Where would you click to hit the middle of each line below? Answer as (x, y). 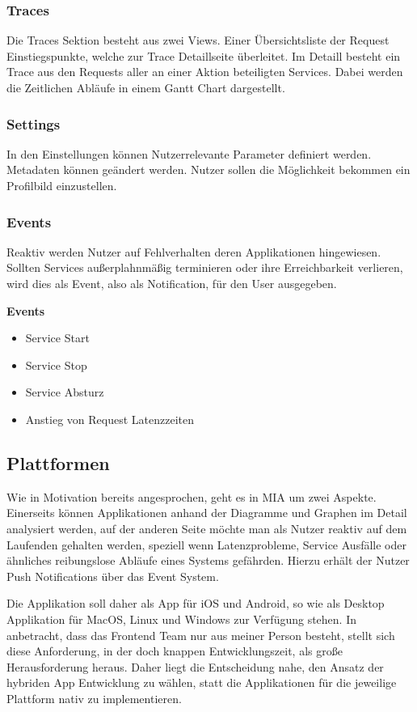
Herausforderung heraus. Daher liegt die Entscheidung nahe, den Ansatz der (195, 666)
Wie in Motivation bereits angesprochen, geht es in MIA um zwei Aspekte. (192, 496)
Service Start (57, 338)
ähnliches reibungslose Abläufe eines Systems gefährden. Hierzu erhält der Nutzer (208, 560)
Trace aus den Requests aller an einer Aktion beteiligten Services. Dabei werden (205, 72)
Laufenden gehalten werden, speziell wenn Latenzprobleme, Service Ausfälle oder (206, 544)
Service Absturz (65, 392)
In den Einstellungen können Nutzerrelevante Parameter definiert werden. (189, 153)
